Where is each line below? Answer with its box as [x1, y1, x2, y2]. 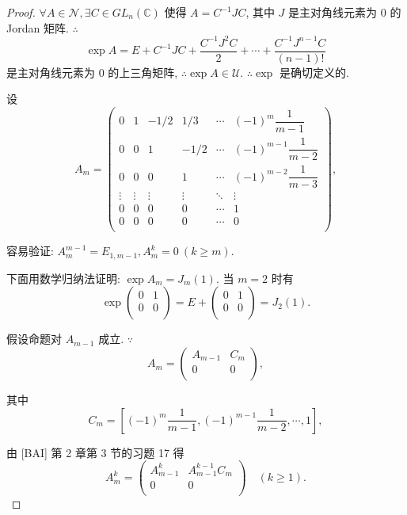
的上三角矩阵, [108, 63, 178, 80]
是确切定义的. [279, 63, 349, 80]
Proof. [6, 4, 36, 20]
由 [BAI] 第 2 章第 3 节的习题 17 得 [6, 444, 184, 460]
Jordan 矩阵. [6, 19, 69, 36]
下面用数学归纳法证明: [6, 269, 120, 286]
